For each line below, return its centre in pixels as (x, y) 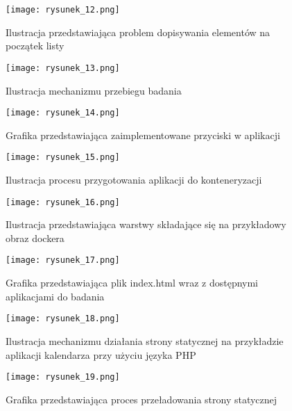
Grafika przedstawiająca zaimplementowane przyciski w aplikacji (143, 135)
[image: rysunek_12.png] (63, 10)
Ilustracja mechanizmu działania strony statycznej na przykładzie (145, 340)
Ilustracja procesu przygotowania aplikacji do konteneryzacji (134, 179)
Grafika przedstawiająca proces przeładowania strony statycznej (141, 399)
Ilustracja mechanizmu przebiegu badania (94, 90)
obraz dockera (35, 237)
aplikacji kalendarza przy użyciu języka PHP (101, 354)
